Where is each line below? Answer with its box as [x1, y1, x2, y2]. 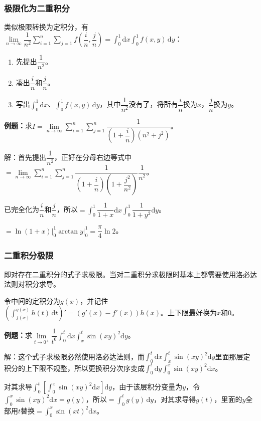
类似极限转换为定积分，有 [4, 22, 88, 32]
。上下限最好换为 [160, 307, 217, 318]
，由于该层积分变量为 [112, 381, 183, 392]
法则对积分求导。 [4, 279, 60, 289]
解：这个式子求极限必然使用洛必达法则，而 [4, 351, 145, 361]
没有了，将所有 [128, 99, 178, 109]
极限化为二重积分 [4, 2, 70, 14]
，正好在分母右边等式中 [54, 152, 132, 162]
